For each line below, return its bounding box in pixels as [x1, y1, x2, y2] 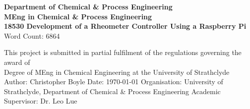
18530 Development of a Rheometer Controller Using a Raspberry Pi [4, 21, 247, 31]
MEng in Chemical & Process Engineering [4, 11, 152, 21]
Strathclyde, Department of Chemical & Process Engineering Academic [4, 86, 221, 96]
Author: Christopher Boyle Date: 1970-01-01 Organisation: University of [4, 76, 223, 87]
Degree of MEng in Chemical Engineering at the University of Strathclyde [4, 66, 230, 77]
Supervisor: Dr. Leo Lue [4, 96, 77, 106]
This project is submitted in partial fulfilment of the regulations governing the [4, 47, 242, 57]
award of [4, 56, 30, 67]
